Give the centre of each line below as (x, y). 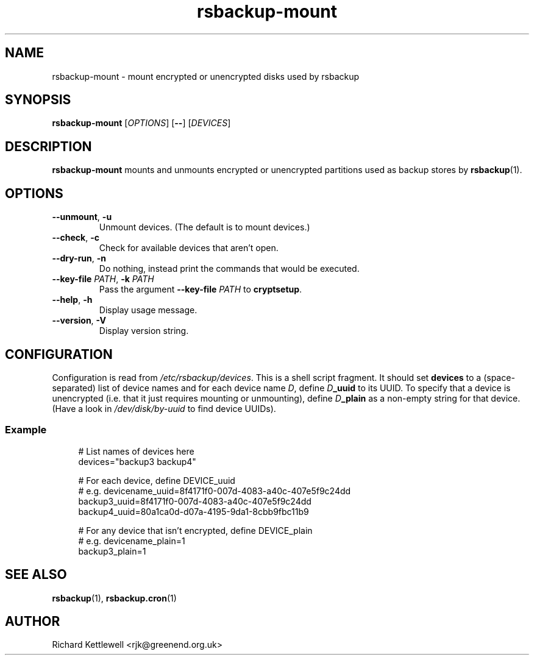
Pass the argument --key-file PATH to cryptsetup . (201, 289)
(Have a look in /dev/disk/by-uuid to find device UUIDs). (164, 408)
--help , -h (72, 300)
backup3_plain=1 (112, 551)
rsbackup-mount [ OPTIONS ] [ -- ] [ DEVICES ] (141, 123)
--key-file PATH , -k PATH (103, 279)
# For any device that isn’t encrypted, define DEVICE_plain (195, 530)
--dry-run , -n (79, 258)
